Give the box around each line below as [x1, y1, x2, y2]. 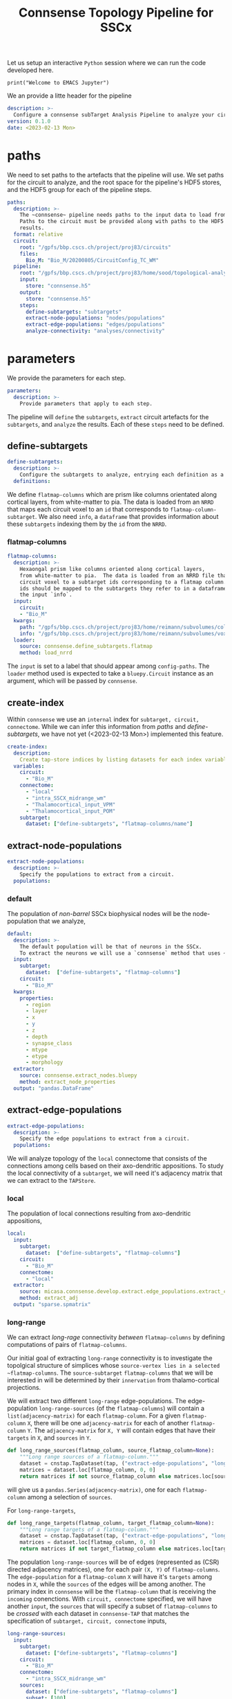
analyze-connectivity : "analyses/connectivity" [25, 328, 166, 335]
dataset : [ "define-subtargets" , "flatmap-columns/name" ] [25, 820, 193, 827]
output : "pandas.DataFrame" [13, 1084, 95, 1092]
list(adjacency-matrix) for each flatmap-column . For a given [7, 1411, 181, 1420]
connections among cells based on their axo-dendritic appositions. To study [7, 1162, 224, 1170]
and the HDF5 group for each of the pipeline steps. [7, 185, 152, 193]
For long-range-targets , [7, 1506, 76, 1515]
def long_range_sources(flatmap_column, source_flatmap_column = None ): [7, 1447, 215, 1454]
